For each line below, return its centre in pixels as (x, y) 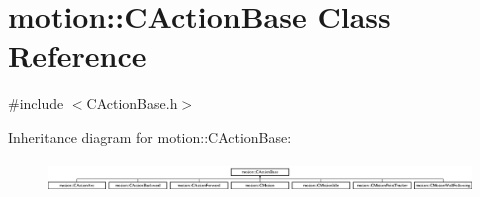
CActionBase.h (132, 103)
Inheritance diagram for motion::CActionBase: (150, 136)
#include (36, 103)
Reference (77, 55)
